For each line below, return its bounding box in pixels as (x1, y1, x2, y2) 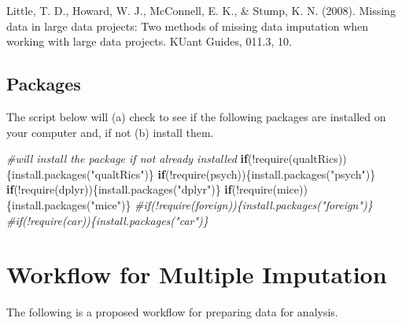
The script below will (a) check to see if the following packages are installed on (6, 108, 386, 124)
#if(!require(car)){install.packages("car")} (6, 212, 208, 228)
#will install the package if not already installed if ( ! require (6, 150, 289, 167)
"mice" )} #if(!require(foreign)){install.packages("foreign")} (90, 196, 373, 212)
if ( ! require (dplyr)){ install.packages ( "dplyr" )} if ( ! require (6, 181, 273, 198)
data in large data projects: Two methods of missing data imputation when (6, 17, 369, 34)
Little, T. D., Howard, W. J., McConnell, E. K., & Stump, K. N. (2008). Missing (6, 2, 396, 18)
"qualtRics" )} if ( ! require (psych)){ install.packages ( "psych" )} (90, 165, 376, 182)
